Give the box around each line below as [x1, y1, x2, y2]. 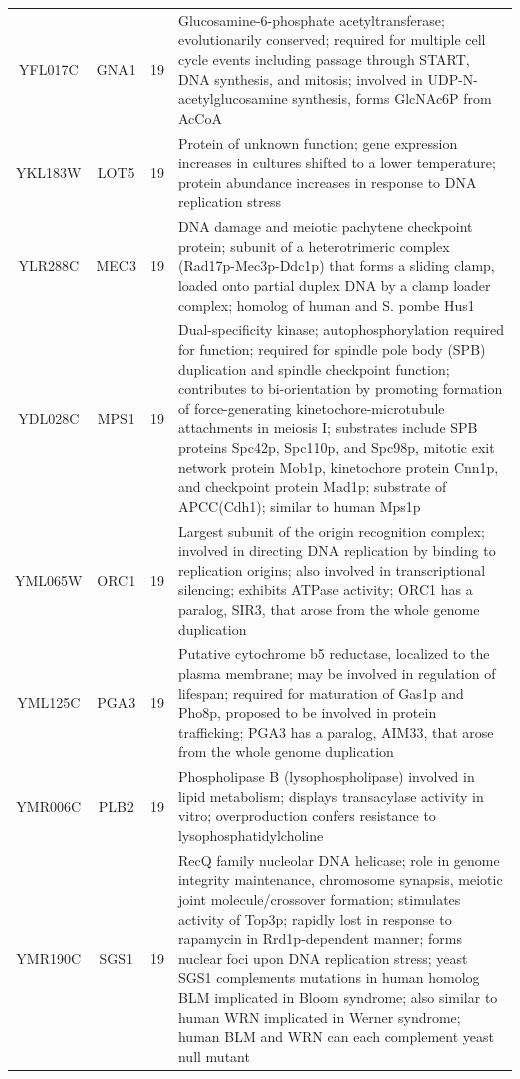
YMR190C [16, 947, 82, 968]
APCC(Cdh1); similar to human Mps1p [177, 495, 421, 516]
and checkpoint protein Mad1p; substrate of [177, 476, 447, 497]
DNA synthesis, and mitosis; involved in [177, 68, 423, 89]
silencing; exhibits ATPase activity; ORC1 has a [177, 579, 473, 600]
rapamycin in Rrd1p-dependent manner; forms [177, 928, 462, 949]
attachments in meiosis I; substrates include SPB [177, 417, 478, 438]
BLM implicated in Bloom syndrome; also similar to [177, 987, 498, 1007]
